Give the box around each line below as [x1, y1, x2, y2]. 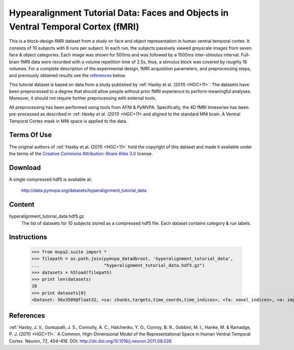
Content [9, 200, 35, 209]
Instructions [9, 233, 48, 242]
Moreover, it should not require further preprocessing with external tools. [9, 95, 156, 101]
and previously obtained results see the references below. [9, 73, 126, 79]
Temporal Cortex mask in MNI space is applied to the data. [9, 118, 127, 124]
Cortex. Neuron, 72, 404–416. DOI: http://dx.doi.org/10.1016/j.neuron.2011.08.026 [9, 338, 172, 344]
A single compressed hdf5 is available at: [9, 176, 93, 182]
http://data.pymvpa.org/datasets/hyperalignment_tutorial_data [21, 188, 147, 193]
